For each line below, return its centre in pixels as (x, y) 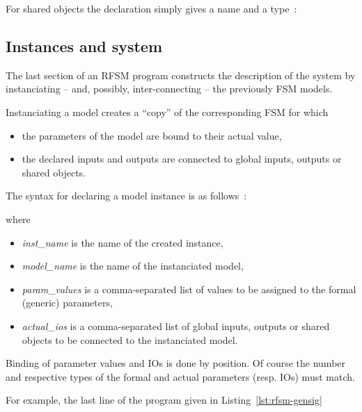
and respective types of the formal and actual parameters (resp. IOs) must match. (180, 376)
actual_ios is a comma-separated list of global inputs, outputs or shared (176, 326)
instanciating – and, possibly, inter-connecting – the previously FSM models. (169, 89)
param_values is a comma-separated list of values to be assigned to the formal (189, 289)
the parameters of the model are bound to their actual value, (152, 135)
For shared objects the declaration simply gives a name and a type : (151, 8)
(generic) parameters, (67, 303)
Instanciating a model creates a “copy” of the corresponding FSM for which (167, 112)
